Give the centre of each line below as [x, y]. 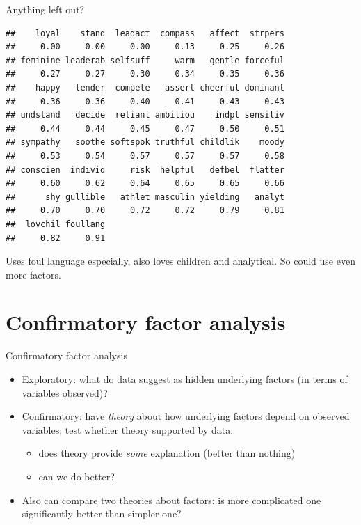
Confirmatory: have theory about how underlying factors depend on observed [186, 416]
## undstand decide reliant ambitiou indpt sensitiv [145, 115]
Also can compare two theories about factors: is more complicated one [171, 500]
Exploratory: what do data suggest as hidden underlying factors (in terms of [185, 379]
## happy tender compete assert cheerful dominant [145, 87]
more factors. [33, 274]
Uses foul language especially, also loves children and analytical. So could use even [180, 261]
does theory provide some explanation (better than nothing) [167, 453]
